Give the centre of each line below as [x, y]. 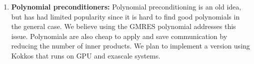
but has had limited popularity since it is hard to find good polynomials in [126, 16]
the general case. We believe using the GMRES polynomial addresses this [124, 26]
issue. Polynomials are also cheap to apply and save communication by [119, 36]
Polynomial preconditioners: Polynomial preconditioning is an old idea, [126, 6]
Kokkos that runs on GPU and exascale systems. [86, 55]
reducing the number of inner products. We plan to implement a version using [130, 46]
